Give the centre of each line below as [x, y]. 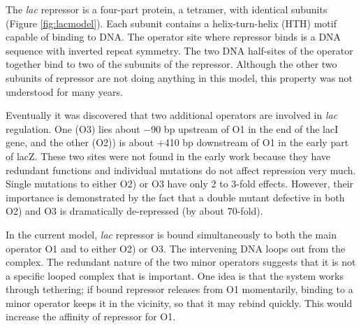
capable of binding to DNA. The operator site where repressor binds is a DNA [174, 37]
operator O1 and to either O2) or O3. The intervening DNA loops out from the [176, 248]
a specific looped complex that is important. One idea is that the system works [175, 275]
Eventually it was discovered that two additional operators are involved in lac [172, 115]
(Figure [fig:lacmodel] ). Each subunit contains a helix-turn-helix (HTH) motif [171, 23]
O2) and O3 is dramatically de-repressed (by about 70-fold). [134, 211]
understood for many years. [64, 91]
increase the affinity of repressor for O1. [91, 316]
